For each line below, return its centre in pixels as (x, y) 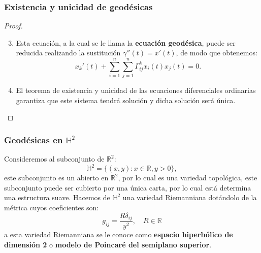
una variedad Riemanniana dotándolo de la (190, 197)
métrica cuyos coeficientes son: (52, 207)
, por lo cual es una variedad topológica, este (188, 178)
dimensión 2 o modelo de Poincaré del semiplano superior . (108, 244)
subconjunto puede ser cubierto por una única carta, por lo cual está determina (128, 187)
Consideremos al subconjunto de (54, 159)
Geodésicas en (34, 139)
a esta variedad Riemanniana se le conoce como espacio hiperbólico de (119, 234)
